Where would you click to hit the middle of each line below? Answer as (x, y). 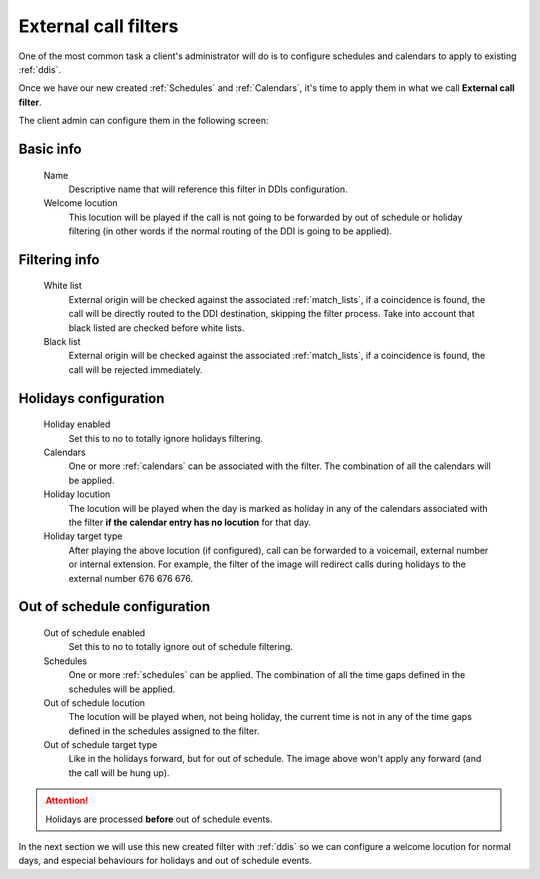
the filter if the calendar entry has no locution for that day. (190, 522)
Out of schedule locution (94, 702)
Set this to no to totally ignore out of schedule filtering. (181, 647)
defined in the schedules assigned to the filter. (164, 731)
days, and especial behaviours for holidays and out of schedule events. (165, 861)
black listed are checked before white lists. (156, 327)
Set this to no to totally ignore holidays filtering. (166, 438)
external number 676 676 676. (131, 578)
